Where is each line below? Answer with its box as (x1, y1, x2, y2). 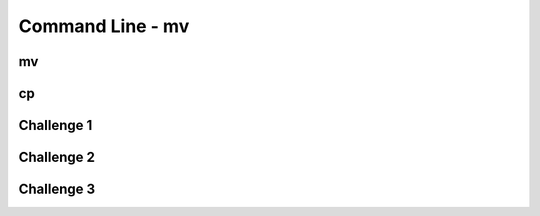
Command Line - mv (18, 15, 190, 37)
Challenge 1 (18, 117, 93, 134)
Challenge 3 (18, 181, 96, 198)
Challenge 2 (18, 149, 95, 166)
